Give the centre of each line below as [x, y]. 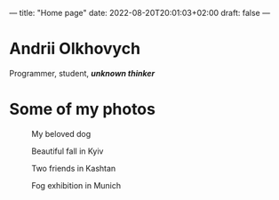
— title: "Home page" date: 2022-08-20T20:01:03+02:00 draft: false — [140, 13]
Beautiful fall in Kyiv [68, 151]
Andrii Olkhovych [75, 49]
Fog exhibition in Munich [76, 185]
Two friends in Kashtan [74, 168]
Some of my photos [82, 109]
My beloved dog [61, 133]
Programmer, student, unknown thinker [82, 73]
